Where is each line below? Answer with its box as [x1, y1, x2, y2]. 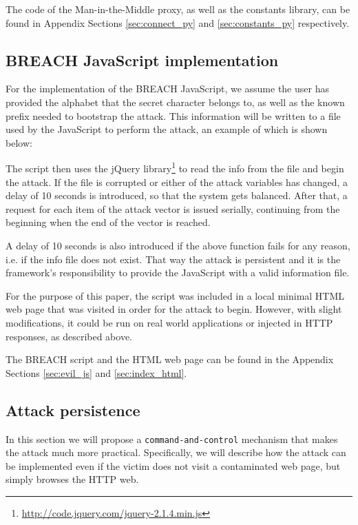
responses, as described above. [6, 329, 133, 343]
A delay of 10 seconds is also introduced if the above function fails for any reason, [6, 238, 350, 252]
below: [6, 135, 32, 150]
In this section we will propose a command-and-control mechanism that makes [6, 431, 338, 446]
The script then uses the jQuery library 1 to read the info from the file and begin [6, 159, 344, 176]
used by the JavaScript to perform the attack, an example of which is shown [6, 122, 328, 136]
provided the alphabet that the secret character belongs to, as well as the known [6, 94, 345, 109]
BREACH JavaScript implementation [6, 49, 279, 70]
